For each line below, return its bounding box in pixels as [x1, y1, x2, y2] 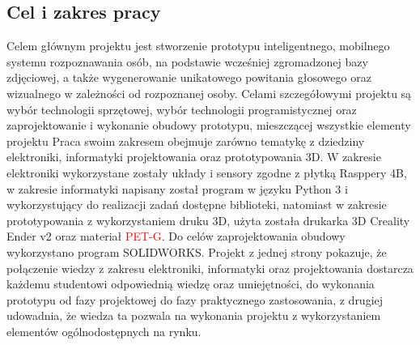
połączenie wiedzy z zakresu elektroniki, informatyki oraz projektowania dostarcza [6, 259, 414, 276]
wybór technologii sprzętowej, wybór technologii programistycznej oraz [6, 100, 357, 117]
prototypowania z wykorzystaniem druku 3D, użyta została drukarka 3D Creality [6, 211, 410, 228]
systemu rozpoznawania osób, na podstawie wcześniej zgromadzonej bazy [6, 53, 368, 70]
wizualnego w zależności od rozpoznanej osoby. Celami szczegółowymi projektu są [6, 84, 412, 101]
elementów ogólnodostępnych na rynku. [6, 322, 202, 339]
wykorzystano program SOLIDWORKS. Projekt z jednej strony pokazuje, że [6, 243, 387, 260]
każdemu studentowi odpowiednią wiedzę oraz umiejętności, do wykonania [6, 275, 375, 292]
